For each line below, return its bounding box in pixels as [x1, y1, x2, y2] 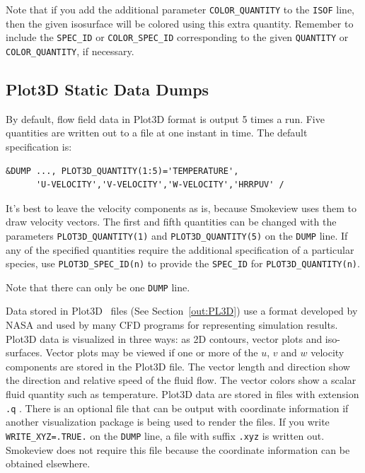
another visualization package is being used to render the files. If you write [6, 414, 330, 429]
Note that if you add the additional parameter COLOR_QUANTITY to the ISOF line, [6, 2, 354, 16]
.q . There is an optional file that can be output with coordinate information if [6, 400, 349, 415]
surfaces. [6, 345, 42, 360]
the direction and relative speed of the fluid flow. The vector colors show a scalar [6, 373, 357, 387]
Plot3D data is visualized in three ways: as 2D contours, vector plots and [6, 331, 323, 346]
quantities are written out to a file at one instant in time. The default [6, 125, 308, 140]
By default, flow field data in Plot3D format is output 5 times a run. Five [6, 111, 325, 126]
